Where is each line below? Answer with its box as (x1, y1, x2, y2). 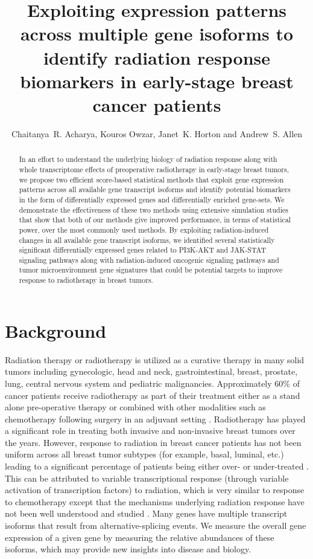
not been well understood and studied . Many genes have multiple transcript (5, 507, 288, 520)
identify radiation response (43, 45, 271, 69)
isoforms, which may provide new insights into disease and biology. (5, 543, 251, 555)
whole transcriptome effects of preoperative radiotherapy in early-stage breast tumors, (19, 164, 289, 174)
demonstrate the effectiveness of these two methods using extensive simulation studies (19, 204, 288, 215)
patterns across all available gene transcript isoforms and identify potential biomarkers (19, 184, 291, 195)
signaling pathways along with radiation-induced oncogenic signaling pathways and (19, 254, 279, 265)
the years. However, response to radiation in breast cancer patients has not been (5, 436, 302, 448)
